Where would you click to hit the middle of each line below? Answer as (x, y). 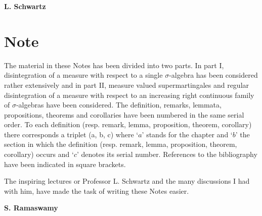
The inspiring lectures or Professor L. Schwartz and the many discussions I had (127, 181)
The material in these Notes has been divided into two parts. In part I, (114, 65)
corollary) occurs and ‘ (39, 154)
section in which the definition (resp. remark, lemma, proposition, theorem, (121, 144)
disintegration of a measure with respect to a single (83, 75)
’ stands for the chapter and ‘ (187, 134)
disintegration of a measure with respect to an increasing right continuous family (129, 95)
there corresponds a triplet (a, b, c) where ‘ (71, 134)
